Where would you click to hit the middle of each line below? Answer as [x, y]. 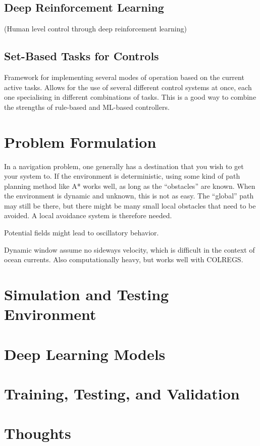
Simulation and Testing [87, 294]
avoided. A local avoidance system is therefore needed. [88, 215]
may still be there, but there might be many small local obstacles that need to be [130, 205]
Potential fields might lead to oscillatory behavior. [82, 233]
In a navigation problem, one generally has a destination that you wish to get [124, 166]
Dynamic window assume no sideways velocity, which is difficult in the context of [129, 249]
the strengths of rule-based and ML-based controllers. [87, 107]
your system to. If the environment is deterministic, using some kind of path [122, 176]
